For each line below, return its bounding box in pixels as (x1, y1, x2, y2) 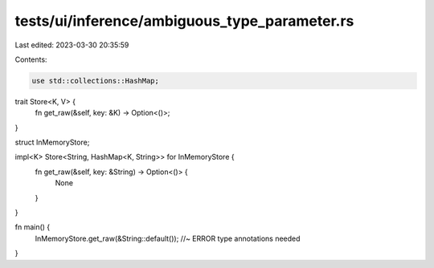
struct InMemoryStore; (14, 137, 90, 148)
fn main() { (14, 222, 51, 232)
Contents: (14, 55, 47, 64)
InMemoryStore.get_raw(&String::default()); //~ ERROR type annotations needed (35, 233, 301, 243)
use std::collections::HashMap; (31, 76, 160, 85)
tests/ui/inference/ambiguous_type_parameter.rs (14, 12, 354, 30)
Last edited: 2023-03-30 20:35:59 (14, 40, 129, 50)
